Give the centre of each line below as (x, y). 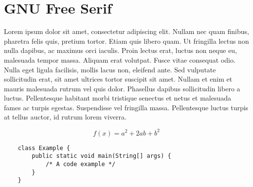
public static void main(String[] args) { (101, 156)
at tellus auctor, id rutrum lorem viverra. (65, 117)
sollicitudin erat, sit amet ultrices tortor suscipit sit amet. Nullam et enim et (118, 79)
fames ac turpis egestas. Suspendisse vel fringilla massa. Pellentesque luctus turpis (126, 107)
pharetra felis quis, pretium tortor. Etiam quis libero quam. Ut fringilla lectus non (126, 41)
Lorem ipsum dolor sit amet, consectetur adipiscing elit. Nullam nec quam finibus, (126, 31)
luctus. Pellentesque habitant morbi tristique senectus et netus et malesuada (118, 98)
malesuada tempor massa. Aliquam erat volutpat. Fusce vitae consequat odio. (120, 59)
